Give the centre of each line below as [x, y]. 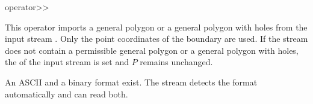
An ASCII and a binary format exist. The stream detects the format [131, 82]
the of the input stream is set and [67, 62]
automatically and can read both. [67, 94]
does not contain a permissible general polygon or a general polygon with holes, [152, 50]
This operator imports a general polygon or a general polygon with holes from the [156, 27]
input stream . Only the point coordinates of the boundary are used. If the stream [156, 39]
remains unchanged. [176, 62]
